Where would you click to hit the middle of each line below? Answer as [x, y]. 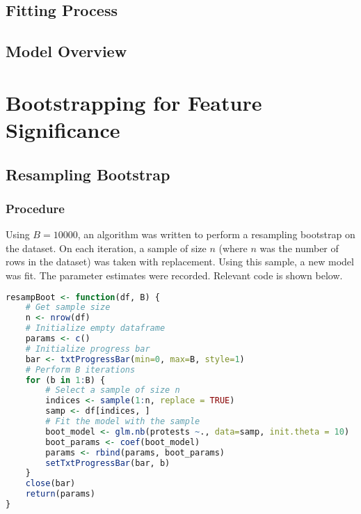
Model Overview [66, 51]
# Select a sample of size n [113, 390]
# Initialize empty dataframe [95, 328]
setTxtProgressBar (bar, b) [108, 463]
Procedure [35, 208]
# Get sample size [68, 307]
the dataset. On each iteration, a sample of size [106, 248]
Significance [63, 129]
